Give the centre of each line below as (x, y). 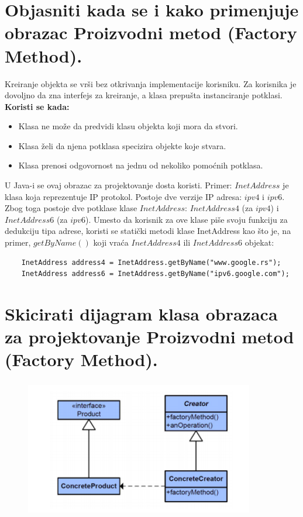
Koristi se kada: (37, 106)
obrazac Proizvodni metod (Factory (151, 32)
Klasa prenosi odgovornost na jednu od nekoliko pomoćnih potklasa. (141, 165)
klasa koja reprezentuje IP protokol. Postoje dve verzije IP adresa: (123, 196)
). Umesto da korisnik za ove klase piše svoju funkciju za (186, 219)
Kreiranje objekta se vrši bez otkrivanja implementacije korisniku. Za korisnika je (151, 83)
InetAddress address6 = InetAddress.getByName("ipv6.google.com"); (155, 274)
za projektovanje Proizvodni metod (149, 337)
